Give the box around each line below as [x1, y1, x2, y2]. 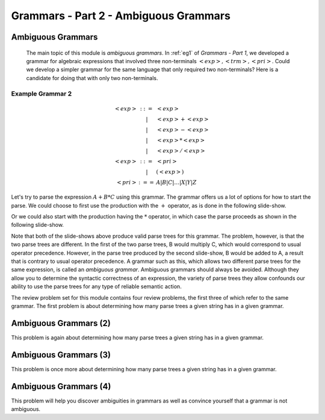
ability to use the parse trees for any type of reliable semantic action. [11, 283, 182, 290]
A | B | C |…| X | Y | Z [156, 179, 197, 186]
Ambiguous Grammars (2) [11, 318, 111, 328]
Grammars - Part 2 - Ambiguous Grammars [11, 9, 231, 22]
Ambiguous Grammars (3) [11, 350, 111, 360]
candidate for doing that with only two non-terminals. [26, 74, 158, 81]
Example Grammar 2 [11, 89, 72, 97]
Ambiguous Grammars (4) [11, 381, 111, 391]
